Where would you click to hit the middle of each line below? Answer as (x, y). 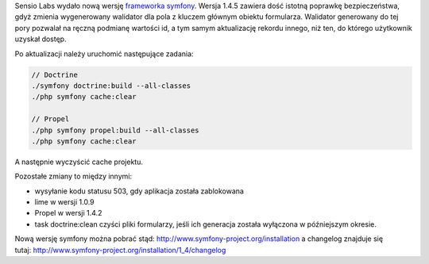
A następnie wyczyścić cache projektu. (79, 162)
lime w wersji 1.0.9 (64, 202)
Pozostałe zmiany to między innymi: (73, 176)
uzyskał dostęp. (41, 39)
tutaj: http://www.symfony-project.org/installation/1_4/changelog (120, 250)
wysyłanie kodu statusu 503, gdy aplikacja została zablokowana (139, 191)
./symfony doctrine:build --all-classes (111, 86)
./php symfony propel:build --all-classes (115, 130)
